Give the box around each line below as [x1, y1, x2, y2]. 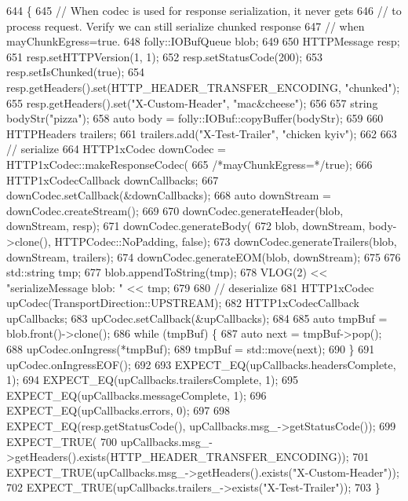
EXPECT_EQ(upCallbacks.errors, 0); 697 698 [6, 402, 230, 419]
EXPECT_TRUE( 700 [6, 433, 117, 449]
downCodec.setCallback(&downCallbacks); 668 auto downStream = [6, 187, 331, 203]
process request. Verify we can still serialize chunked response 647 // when [6, 17, 365, 34]
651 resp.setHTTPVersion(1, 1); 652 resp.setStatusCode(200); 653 [6, 48, 322, 64]
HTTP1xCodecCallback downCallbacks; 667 [6, 171, 219, 188]
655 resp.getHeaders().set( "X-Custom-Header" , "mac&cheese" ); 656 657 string [6, 94, 378, 111]
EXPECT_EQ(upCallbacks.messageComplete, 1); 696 [6, 386, 267, 403]
